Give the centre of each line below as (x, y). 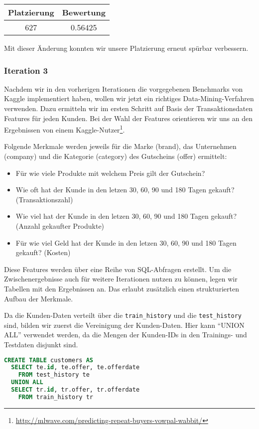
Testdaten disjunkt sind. (41, 344)
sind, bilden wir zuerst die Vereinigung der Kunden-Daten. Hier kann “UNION (124, 325)
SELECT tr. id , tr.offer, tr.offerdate (75, 390)
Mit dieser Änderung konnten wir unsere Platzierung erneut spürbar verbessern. (126, 48)
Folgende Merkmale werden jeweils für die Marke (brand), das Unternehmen (120, 146)
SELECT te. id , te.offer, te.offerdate (75, 367)
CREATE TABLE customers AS (49, 360)
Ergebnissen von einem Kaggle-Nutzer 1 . (65, 129)
